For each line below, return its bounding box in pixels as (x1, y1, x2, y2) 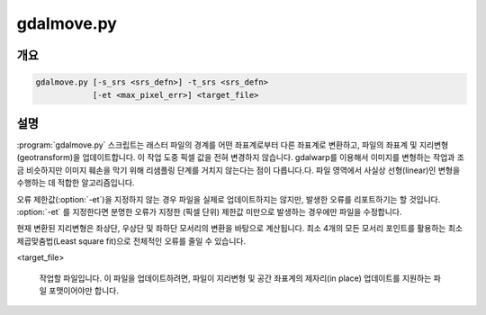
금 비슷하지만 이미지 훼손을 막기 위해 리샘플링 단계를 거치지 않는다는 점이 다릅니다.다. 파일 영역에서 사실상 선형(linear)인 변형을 (16, 165, 461, 175)
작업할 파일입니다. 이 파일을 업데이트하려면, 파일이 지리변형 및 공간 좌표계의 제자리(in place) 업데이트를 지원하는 (39, 273, 432, 283)
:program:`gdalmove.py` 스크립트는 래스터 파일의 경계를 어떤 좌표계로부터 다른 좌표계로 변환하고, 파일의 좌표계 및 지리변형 (16, 139, 449, 150)
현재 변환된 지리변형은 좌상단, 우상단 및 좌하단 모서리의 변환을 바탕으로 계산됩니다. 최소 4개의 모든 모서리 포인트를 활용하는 (16, 223, 446, 234)
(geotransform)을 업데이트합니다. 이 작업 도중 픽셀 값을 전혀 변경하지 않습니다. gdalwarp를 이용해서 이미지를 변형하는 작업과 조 (16, 152, 465, 163)
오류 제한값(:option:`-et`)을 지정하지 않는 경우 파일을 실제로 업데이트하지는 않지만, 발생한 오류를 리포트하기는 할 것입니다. (16, 193, 441, 204)
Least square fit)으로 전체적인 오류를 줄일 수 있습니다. (55, 235, 247, 247)
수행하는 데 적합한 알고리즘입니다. (16, 177, 135, 188)
